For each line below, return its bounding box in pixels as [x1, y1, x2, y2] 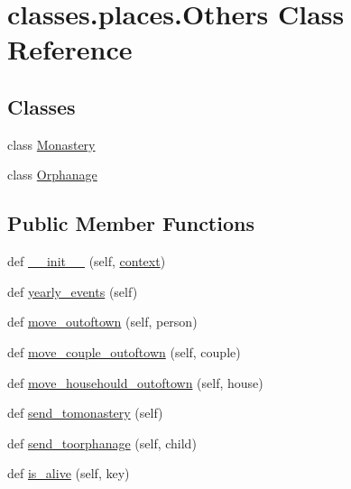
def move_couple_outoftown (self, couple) [7, 342, 241, 361]
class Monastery [7, 134, 96, 153]
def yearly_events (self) [7, 281, 138, 300]
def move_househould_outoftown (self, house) [7, 373, 263, 392]
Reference [7, 31, 133, 68]
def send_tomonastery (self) [7, 403, 163, 422]
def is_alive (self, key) [7, 464, 130, 483]
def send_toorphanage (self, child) [7, 433, 197, 452]
